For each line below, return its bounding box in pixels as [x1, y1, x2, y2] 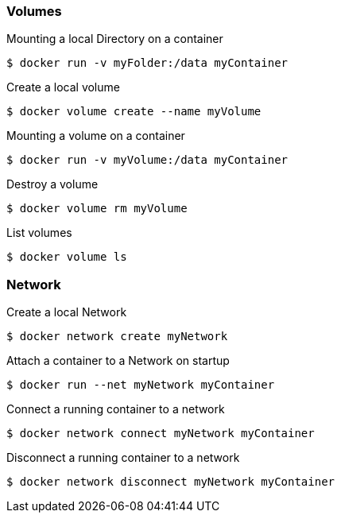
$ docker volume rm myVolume [6, 202, 188, 215]
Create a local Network [6, 305, 127, 320]
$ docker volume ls [6, 250, 127, 264]
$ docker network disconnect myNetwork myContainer [6, 475, 335, 489]
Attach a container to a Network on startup [6, 354, 230, 368]
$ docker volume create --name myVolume [6, 105, 262, 118]
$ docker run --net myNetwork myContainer [6, 378, 275, 392]
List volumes [6, 226, 72, 240]
